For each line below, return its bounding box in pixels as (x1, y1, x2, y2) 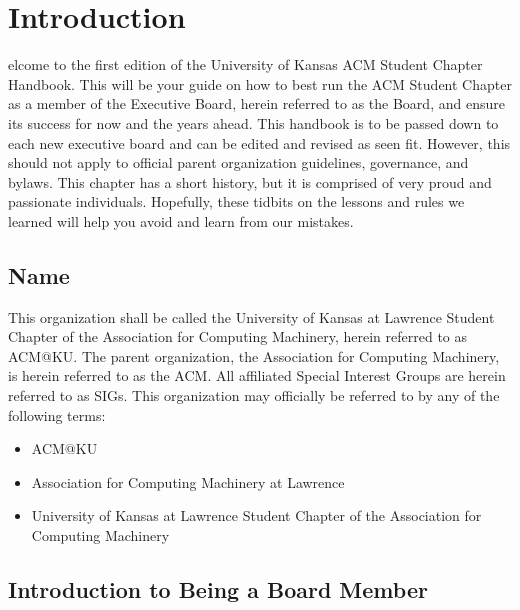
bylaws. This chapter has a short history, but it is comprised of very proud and (8, 171, 492, 192)
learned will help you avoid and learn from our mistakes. (8, 210, 354, 231)
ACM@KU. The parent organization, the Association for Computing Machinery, (8, 345, 500, 366)
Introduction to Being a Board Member (8, 574, 428, 604)
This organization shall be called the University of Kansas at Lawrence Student (8, 306, 495, 327)
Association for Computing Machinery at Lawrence (31, 471, 345, 492)
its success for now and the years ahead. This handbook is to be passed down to (8, 112, 499, 133)
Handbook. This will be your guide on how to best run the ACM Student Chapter (8, 73, 512, 94)
